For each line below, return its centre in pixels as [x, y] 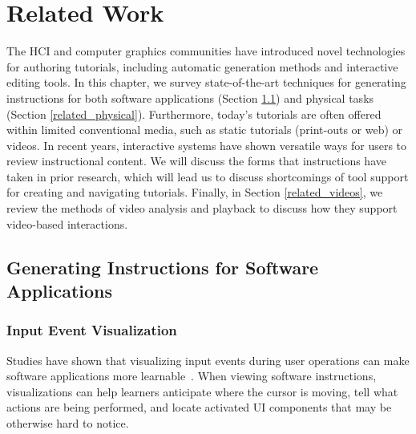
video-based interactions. [67, 223]
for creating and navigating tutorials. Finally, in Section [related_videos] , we [195, 192]
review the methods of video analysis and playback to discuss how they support [202, 208]
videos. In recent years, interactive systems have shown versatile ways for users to [207, 145]
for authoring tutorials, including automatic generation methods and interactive [202, 66]
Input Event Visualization [92, 330]
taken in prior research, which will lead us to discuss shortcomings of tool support [208, 176]
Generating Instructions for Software [163, 267]
